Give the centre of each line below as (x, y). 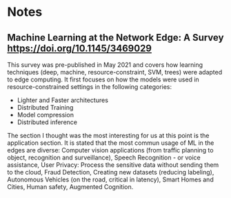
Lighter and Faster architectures (63, 100)
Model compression (46, 115)
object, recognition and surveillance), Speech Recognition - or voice (104, 157)
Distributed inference (47, 122)
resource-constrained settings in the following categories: (90, 87)
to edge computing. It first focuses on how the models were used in (103, 79)
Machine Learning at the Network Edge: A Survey (115, 38)
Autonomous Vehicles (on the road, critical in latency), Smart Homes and (110, 179)
